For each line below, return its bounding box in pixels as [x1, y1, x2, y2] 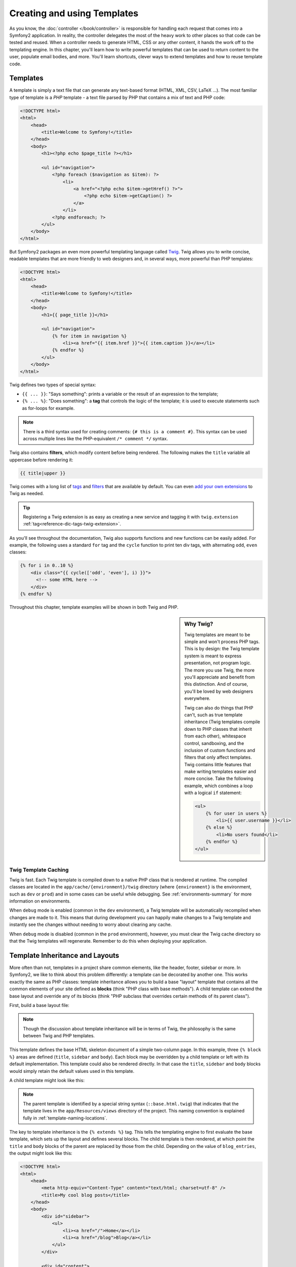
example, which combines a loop [184, 782, 253, 789]
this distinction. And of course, [184, 681, 248, 687]
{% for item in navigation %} [52, 333, 127, 339]
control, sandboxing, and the [184, 740, 244, 746]
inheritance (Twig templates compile [184, 719, 261, 725]
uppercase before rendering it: [9, 457, 73, 463]
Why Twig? [184, 621, 214, 628]
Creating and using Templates [9, 8, 139, 19]
